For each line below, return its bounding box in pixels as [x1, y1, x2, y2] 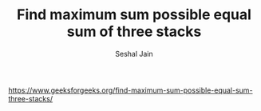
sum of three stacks [66, 22, 202, 41]
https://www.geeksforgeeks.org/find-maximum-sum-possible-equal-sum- [8, 85, 253, 95]
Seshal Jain [115, 49, 153, 58]
